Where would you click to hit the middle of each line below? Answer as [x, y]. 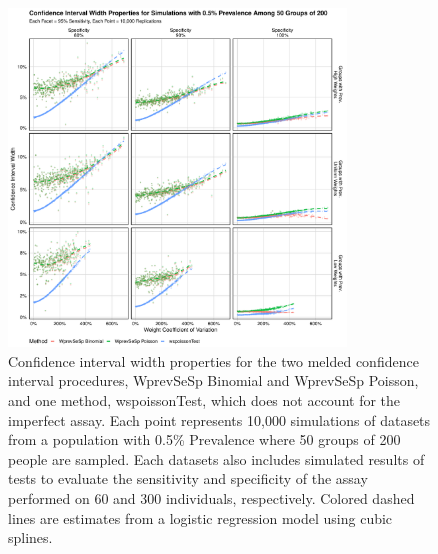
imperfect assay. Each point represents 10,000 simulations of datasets [219, 419]
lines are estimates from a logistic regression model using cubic [200, 517]
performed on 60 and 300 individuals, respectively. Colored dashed [211, 497]
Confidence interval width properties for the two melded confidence [213, 360]
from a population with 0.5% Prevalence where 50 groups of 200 [204, 439]
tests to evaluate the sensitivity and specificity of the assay [188, 478]
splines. [30, 537]
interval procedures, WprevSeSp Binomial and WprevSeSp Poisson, [213, 380]
